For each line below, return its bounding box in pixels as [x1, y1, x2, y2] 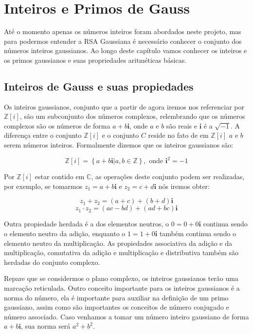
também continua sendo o [159, 228, 236, 238]
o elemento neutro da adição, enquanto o [4, 228, 126, 238]
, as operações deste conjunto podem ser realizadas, [91, 171, 245, 182]
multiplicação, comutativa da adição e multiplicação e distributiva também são [4, 247, 239, 258]
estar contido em [35, 171, 85, 182]
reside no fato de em [148, 130, 209, 140]
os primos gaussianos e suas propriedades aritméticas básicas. [4, 55, 187, 65]
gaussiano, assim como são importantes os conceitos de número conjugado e [4, 302, 229, 312]
